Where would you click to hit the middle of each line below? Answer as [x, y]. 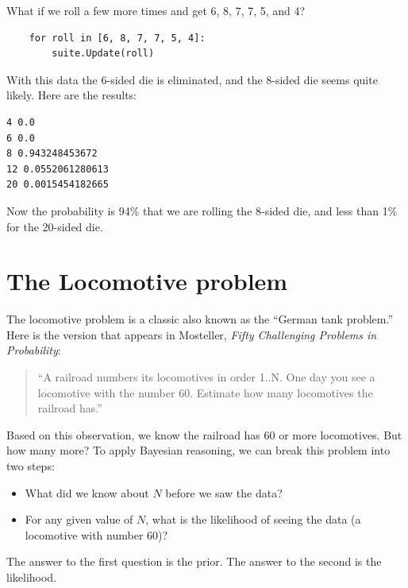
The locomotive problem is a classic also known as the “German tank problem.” [200, 319]
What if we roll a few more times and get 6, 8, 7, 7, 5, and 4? [156, 10]
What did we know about [87, 492]
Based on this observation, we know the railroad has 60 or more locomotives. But [204, 434]
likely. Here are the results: [71, 95]
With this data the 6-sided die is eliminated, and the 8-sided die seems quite [192, 79]
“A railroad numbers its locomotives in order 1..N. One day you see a [206, 377]
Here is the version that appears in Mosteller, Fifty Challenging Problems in [192, 334]
